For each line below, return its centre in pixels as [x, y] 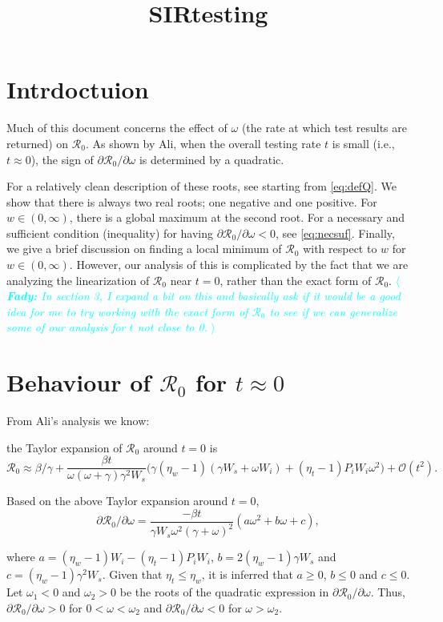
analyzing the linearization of [78, 280]
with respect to [340, 249]
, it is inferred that [247, 574]
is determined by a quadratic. [211, 159]
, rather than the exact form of [296, 280]
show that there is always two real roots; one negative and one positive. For [192, 201]
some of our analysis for [66, 327]
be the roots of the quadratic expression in [224, 592]
